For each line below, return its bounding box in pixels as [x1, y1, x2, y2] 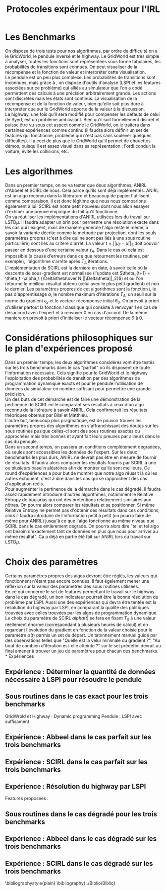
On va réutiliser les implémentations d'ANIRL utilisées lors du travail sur [5, 214, 150, 220]
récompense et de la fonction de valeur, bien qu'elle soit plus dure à [5, 100, 144, 106]
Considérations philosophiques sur [5, 332, 153, 344]
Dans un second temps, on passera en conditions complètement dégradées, [5, 444, 162, 449]
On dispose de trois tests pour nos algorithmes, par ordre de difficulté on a [5, 48, 158, 54]
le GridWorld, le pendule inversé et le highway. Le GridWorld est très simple [5, 53, 160, 59]
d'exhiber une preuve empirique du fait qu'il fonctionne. [5, 208, 119, 214]
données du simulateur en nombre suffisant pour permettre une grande [5, 385, 151, 391]
